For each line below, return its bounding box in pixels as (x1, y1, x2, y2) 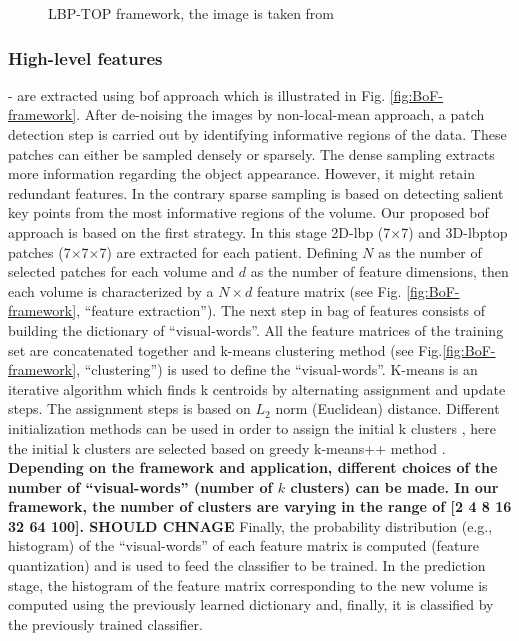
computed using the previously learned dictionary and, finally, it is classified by (8, 594, 494, 615)
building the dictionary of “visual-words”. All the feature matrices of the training (8, 319, 504, 340)
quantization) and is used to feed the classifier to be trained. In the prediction (8, 555, 486, 576)
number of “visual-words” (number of (8, 476, 273, 497)
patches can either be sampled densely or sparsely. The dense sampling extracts (8, 143, 495, 164)
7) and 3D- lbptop (401, 221, 508, 242)
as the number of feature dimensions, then (250, 261, 509, 282)
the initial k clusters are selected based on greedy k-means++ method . (8, 437, 446, 458)
